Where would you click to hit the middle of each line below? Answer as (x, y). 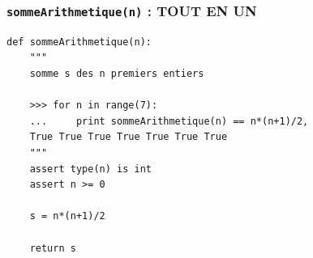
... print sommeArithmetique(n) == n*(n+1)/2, (169, 121)
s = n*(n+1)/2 (67, 216)
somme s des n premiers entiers (117, 73)
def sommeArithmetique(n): (79, 42)
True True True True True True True (129, 137)
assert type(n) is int (90, 169)
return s (53, 248)
